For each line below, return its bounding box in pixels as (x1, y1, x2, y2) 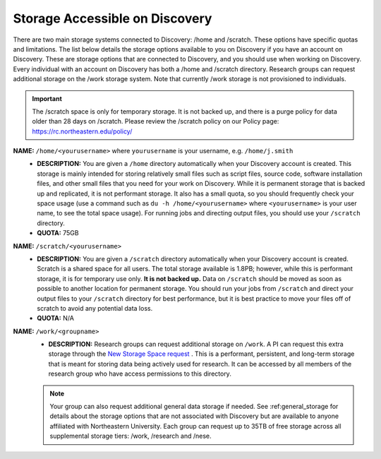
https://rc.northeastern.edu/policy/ (32, 127, 133, 136)
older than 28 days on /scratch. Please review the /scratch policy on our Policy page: (32, 117, 279, 126)
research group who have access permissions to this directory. (48, 369, 232, 378)
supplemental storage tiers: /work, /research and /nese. (49, 431, 212, 441)
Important (32, 94, 63, 102)
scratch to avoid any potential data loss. (37, 304, 153, 312)
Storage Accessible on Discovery (13, 11, 212, 26)
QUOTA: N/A (37, 314, 74, 323)
